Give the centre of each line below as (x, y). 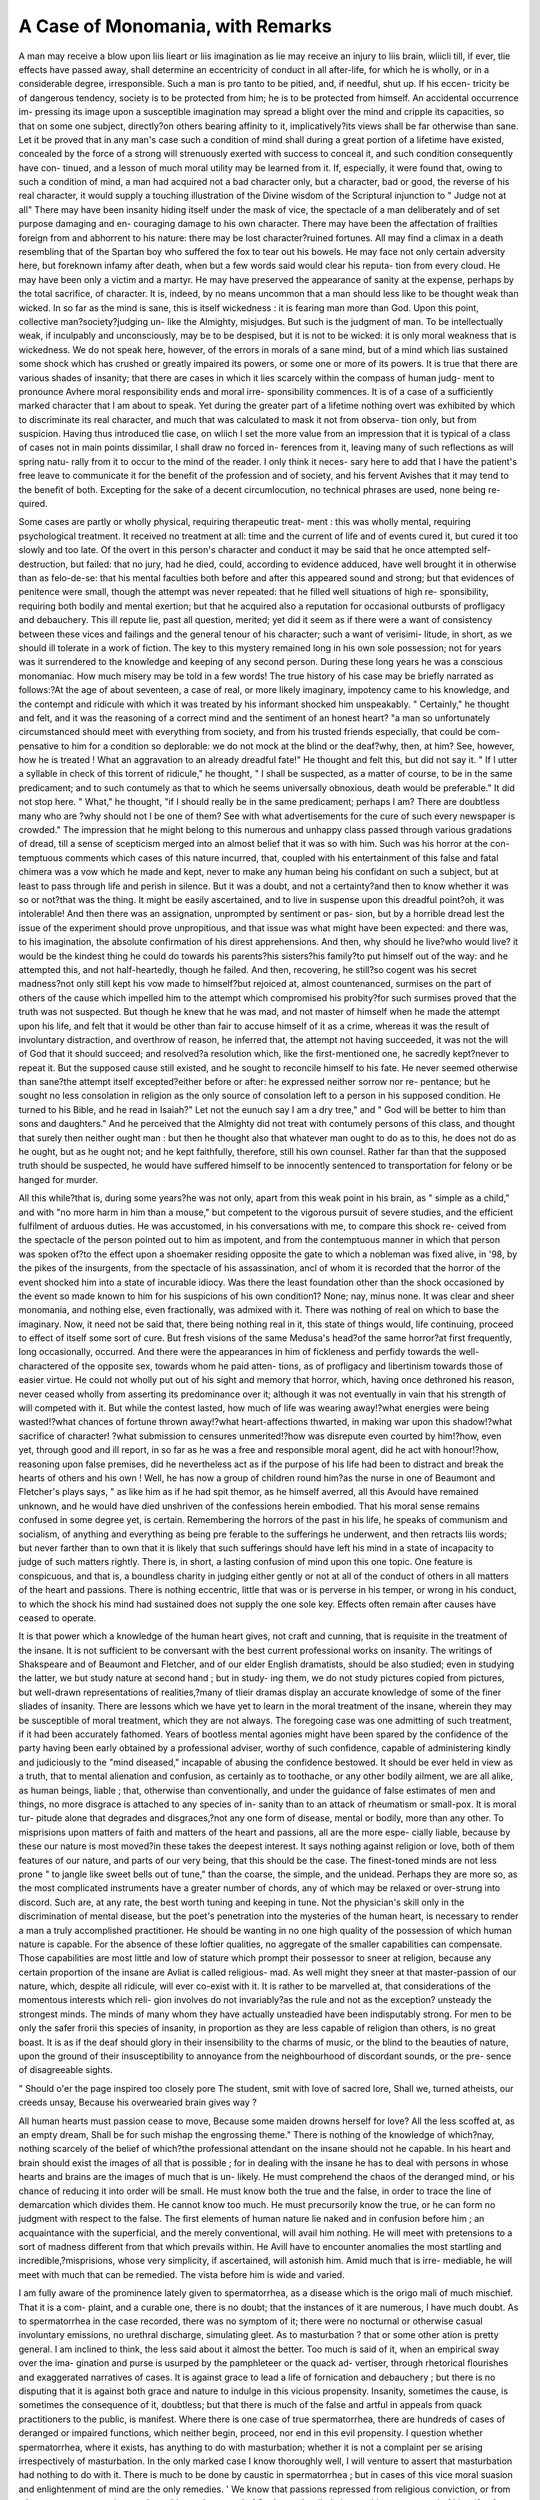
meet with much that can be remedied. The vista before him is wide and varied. (181, 2274)
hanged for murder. (58, 1179)
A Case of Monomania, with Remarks (175, 26)
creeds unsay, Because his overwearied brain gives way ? (137, 2102)
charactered (43, 1366)
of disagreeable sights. (66, 2070)
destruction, (43, 564)
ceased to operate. (57, 1617)
